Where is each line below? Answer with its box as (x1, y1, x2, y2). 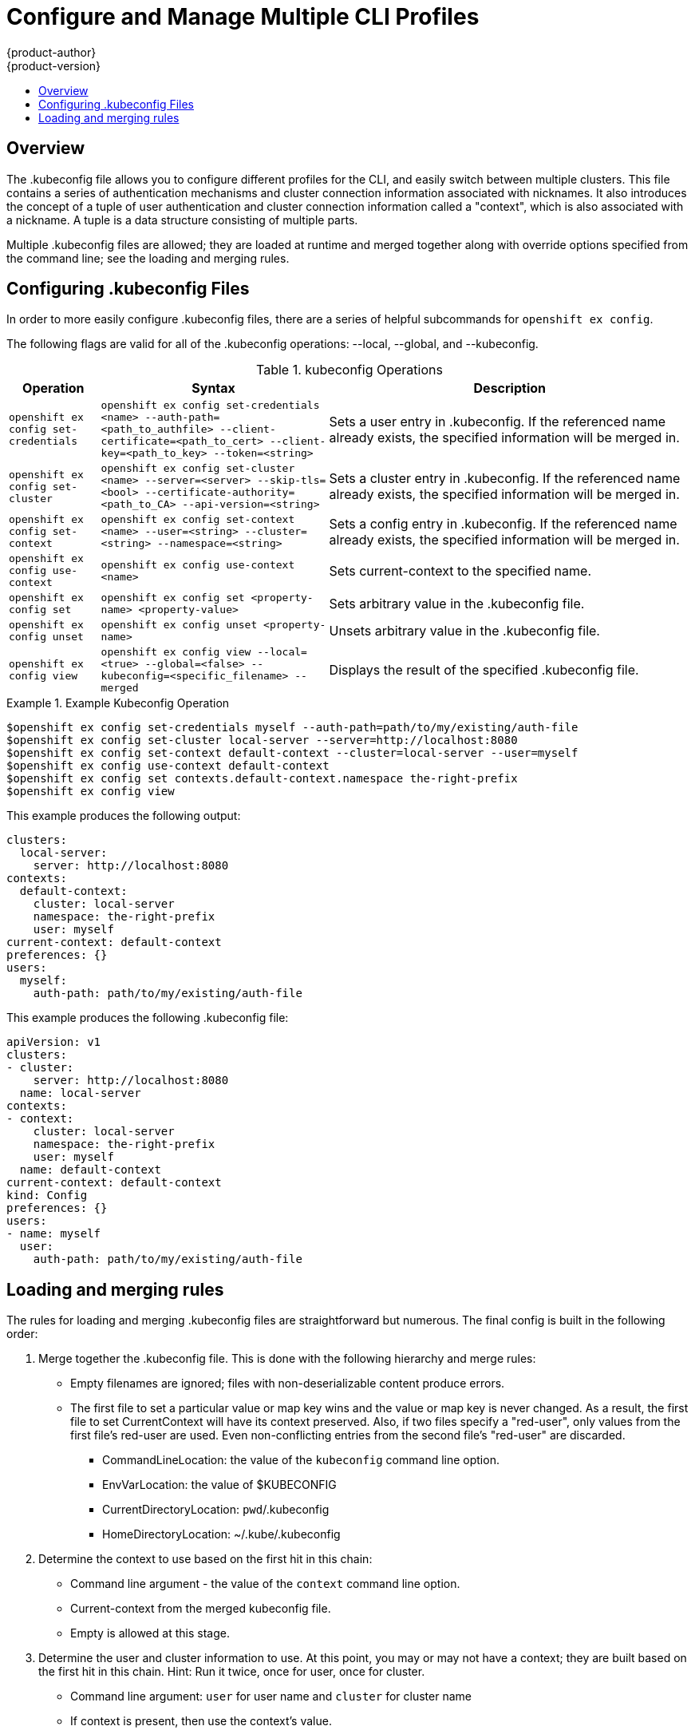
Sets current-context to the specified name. (329, 562, 591, 579)
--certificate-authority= (144, 486, 295, 499)
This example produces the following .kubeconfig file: (6, 1011, 289, 1025)
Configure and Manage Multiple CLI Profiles (6, 3, 480, 30)
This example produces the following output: (6, 809, 241, 823)
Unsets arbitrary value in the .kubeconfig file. (329, 623, 600, 639)
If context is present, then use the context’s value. (70, 1714, 332, 1728)
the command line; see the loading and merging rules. (6, 251, 290, 265)
